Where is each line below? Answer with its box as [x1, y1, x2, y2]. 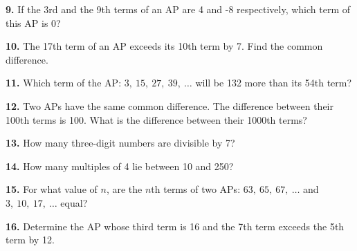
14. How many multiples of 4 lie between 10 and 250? [6, 158, 234, 173]
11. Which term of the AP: [6, 75, 122, 90]
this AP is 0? [6, 15, 61, 30]
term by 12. [6, 232, 55, 247]
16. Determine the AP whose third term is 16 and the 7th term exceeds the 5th [6, 219, 345, 233]
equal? [60, 195, 88, 210]
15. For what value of [6, 182, 98, 196]
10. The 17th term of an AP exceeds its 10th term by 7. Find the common [6, 39, 323, 53]
